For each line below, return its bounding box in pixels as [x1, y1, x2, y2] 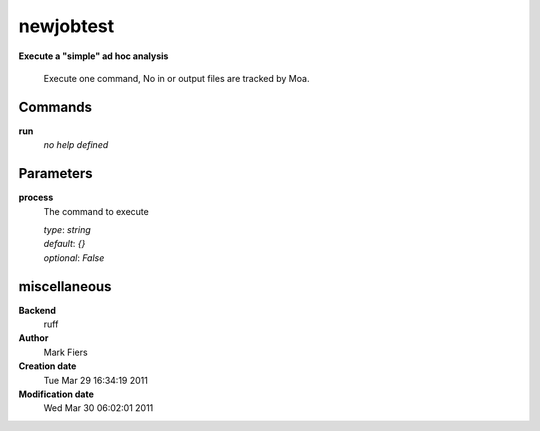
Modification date [18, 388, 95, 400]
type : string [43, 223, 92, 235]
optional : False [43, 251, 105, 264]
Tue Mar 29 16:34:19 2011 [43, 374, 149, 386]
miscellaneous [18, 278, 112, 295]
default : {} [43, 238, 86, 250]
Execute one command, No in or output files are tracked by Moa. [43, 72, 310, 84]
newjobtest [18, 15, 115, 37]
